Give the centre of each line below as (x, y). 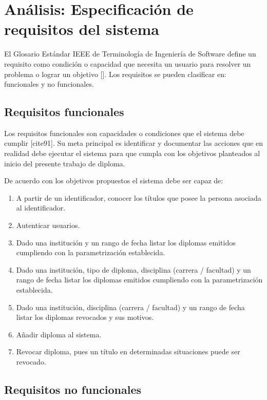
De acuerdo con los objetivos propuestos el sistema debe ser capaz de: (114, 180)
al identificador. (41, 208)
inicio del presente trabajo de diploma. (65, 163)
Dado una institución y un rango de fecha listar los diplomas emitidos (126, 242)
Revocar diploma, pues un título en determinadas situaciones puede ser (128, 351)
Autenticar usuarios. (48, 225)
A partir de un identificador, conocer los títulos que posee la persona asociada (139, 197)
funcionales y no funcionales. (49, 84)
